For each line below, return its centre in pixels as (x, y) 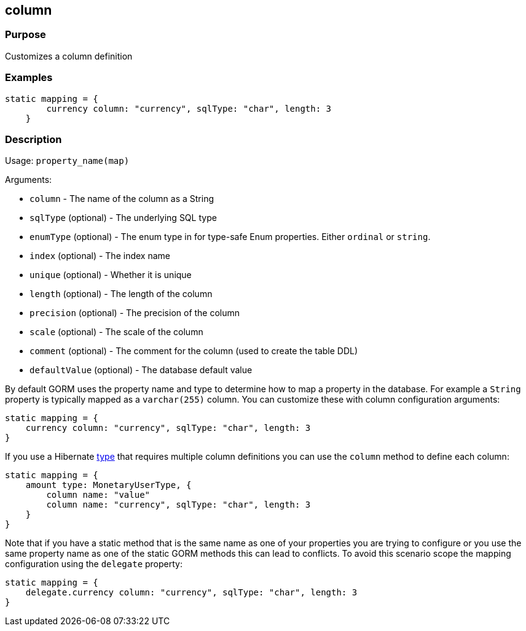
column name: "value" (98, 495)
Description (33, 139)
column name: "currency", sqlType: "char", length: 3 (179, 505)
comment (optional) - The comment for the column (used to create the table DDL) (194, 351)
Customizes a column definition (69, 56)
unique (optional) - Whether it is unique (111, 275)
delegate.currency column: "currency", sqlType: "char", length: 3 (191, 593)
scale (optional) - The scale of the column (116, 332)
